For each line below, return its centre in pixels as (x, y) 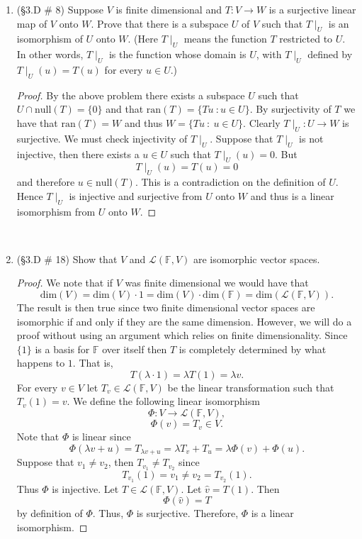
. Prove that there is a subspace (160, 23)
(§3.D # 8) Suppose (60, 9)
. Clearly (262, 122)
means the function (225, 39)
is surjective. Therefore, (187, 513)
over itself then (135, 349)
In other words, (50, 54)
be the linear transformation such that (251, 387)
